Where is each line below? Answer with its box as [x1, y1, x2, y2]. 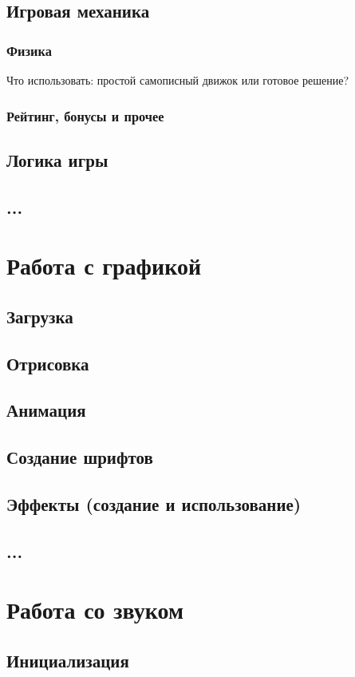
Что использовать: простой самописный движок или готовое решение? [6, 72, 349, 88]
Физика [6, 40, 52, 60]
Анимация [6, 398, 86, 422]
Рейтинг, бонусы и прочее [6, 105, 164, 125]
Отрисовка [6, 350, 89, 375]
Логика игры [6, 147, 108, 172]
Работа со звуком [6, 593, 184, 626]
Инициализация [6, 647, 129, 672]
